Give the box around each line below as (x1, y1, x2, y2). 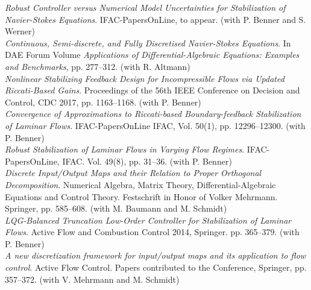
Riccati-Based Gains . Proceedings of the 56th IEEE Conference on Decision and (5, 84, 300, 96)
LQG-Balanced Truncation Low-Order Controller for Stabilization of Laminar (5, 213, 292, 226)
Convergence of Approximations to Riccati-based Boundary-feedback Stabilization (5, 107, 301, 120)
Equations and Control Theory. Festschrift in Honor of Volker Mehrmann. (5, 190, 278, 203)
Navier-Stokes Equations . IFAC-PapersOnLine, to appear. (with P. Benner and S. (5, 13, 306, 25)
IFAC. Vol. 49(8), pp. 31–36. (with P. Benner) (62, 154, 232, 167)
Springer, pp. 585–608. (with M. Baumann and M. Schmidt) (5, 202, 227, 215)
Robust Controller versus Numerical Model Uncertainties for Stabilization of (5, 1, 286, 13)
